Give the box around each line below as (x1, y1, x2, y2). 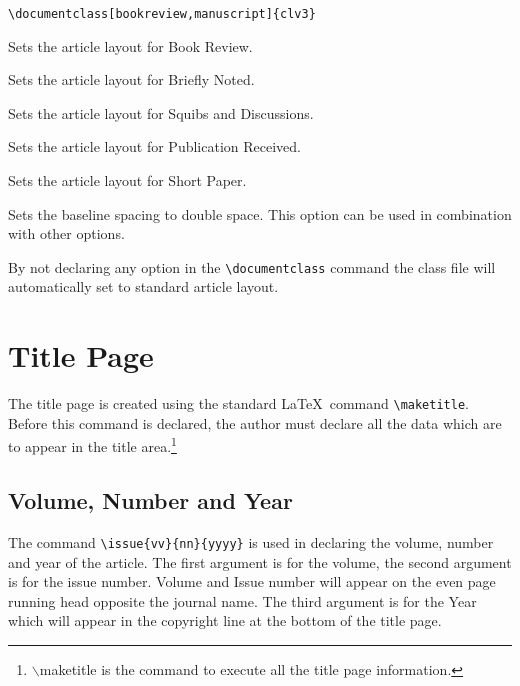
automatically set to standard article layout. (8, 276, 279, 297)
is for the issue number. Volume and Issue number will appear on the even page (8, 571, 496, 592)
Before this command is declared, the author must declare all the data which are (8, 412, 502, 433)
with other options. (8, 223, 125, 244)
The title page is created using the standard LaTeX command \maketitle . (8, 393, 469, 414)
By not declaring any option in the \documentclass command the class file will (8, 256, 496, 277)
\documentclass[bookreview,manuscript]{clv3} (8, 7, 316, 21)
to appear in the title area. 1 (8, 433, 177, 457)
